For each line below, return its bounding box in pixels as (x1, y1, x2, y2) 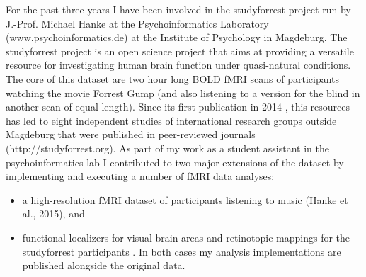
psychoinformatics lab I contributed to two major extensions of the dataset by (6, 154, 344, 169)
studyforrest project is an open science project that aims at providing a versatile (6, 43, 354, 58)
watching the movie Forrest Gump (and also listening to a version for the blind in (6, 85, 360, 100)
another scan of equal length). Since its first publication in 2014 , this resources (6, 99, 350, 114)
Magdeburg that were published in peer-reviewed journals (6, 127, 256, 142)
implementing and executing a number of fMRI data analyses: (6, 169, 275, 183)
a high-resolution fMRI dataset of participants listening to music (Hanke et (22, 192, 348, 207)
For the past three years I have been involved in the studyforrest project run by (6, 2, 351, 16)
